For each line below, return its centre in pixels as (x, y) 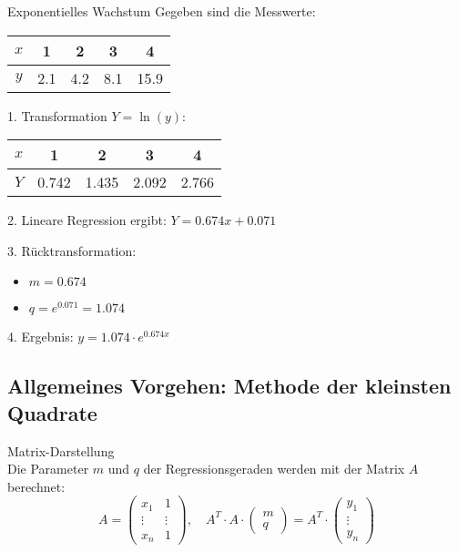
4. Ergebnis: (41, 337)
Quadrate (52, 412)
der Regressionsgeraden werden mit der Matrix (274, 469)
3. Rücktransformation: (72, 250)
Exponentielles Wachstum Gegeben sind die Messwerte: (162, 11)
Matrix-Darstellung (61, 450)
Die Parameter (48, 469)
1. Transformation (57, 115)
